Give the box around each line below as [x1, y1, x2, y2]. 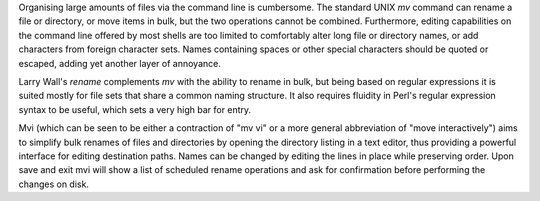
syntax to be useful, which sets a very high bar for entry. [18, 103, 252, 115]
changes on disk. [18, 178, 90, 190]
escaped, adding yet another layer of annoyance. [18, 57, 222, 69]
